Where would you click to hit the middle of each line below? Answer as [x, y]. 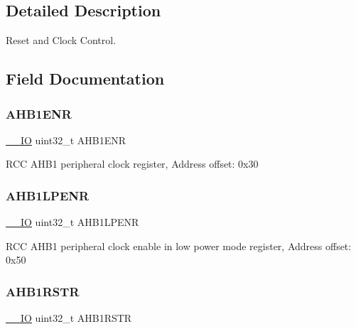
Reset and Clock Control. [61, 40]
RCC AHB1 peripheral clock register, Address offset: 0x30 [132, 164]
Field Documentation [85, 79]
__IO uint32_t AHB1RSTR [69, 318]
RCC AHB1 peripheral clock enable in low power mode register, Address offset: [179, 246]
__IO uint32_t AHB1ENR [66, 140]
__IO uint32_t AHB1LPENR [72, 222]
